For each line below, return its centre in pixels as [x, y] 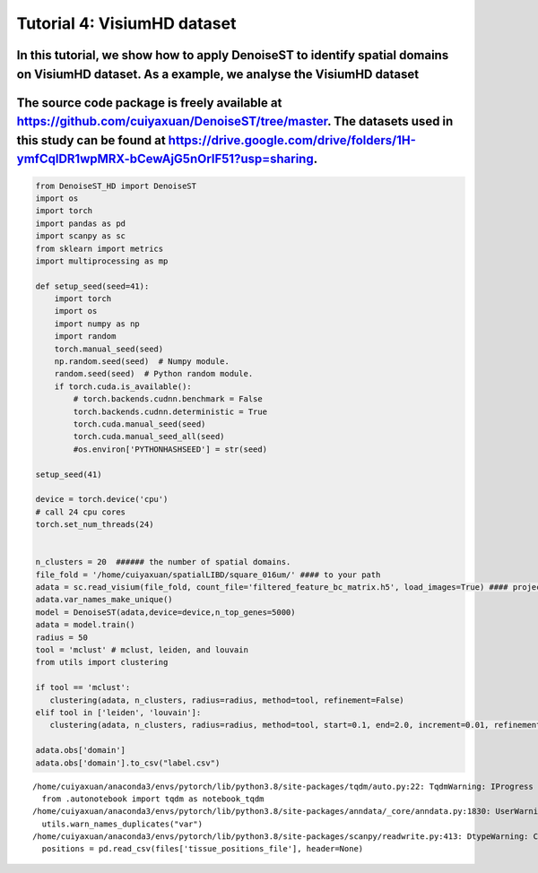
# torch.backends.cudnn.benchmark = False [168, 399]
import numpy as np [97, 324]
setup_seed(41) [69, 474]
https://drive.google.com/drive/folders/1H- [292, 140]
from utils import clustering [102, 662]
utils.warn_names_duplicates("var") [122, 824]
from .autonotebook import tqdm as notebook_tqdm [153, 799]
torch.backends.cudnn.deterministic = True [170, 411]
